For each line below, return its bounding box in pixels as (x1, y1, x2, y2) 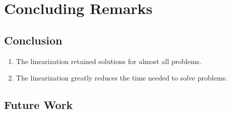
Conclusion (4, 32, 63, 47)
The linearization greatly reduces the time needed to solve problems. (16, 72, 227, 83)
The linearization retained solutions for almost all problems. (16, 55, 202, 66)
